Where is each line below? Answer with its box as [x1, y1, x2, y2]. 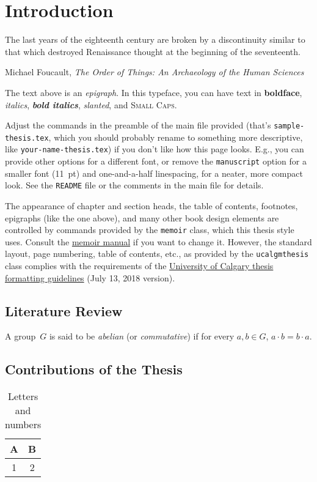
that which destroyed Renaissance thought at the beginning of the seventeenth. [5, 45, 301, 57]
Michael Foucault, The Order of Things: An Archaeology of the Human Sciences [5, 65, 304, 78]
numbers [5, 417, 42, 432]
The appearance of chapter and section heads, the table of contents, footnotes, [5, 199, 298, 212]
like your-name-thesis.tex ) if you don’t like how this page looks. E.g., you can [5, 143, 304, 155]
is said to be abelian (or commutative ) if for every [49, 330, 235, 343]
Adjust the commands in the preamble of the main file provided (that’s [5, 119, 271, 132]
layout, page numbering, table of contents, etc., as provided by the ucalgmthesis [5, 247, 309, 260]
